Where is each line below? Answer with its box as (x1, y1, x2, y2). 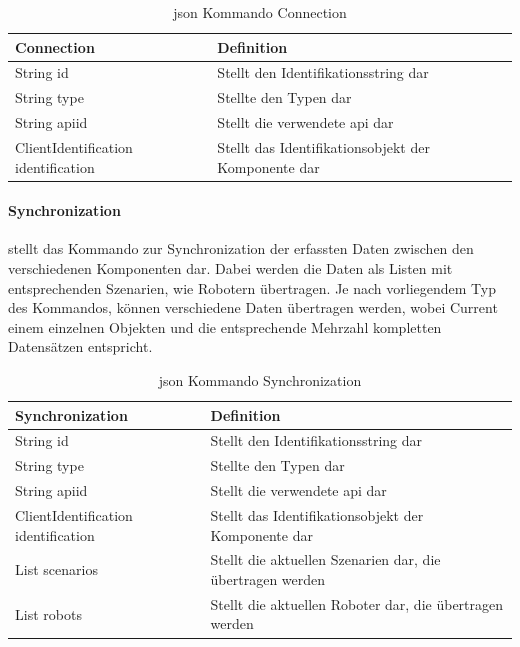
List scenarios (15, 559, 98, 580)
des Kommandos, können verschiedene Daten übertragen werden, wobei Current (8, 297, 498, 318)
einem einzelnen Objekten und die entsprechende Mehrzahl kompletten (8, 316, 442, 337)
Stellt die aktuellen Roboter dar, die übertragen (210, 593, 504, 614)
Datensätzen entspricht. (8, 336, 153, 357)
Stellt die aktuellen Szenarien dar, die (210, 549, 441, 570)
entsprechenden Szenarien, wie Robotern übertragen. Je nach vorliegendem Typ (8, 277, 496, 298)
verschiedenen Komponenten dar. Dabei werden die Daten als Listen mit (8, 258, 453, 279)
